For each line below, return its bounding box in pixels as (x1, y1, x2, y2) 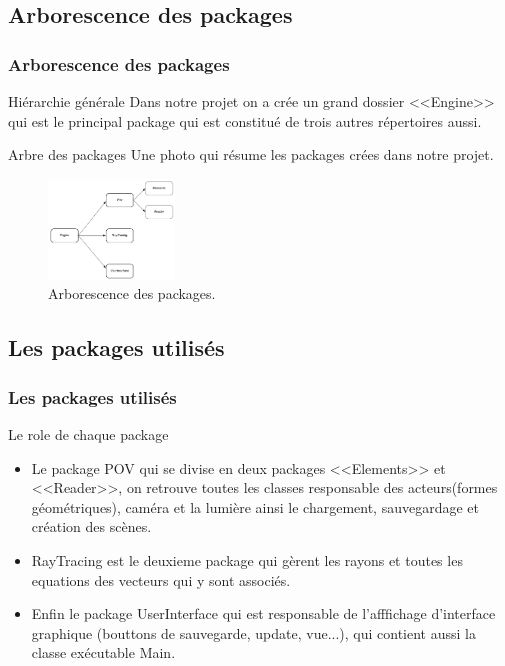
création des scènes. (31, 516, 152, 537)
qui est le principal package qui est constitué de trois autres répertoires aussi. (8, 110, 482, 131)
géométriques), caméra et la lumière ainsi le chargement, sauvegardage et (31, 496, 479, 517)
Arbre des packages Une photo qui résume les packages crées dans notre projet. (8, 144, 494, 165)
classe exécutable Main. (31, 642, 176, 663)
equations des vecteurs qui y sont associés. (31, 569, 291, 590)
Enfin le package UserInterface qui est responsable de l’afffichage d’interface (31, 603, 496, 624)
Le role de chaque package (8, 424, 169, 444)
